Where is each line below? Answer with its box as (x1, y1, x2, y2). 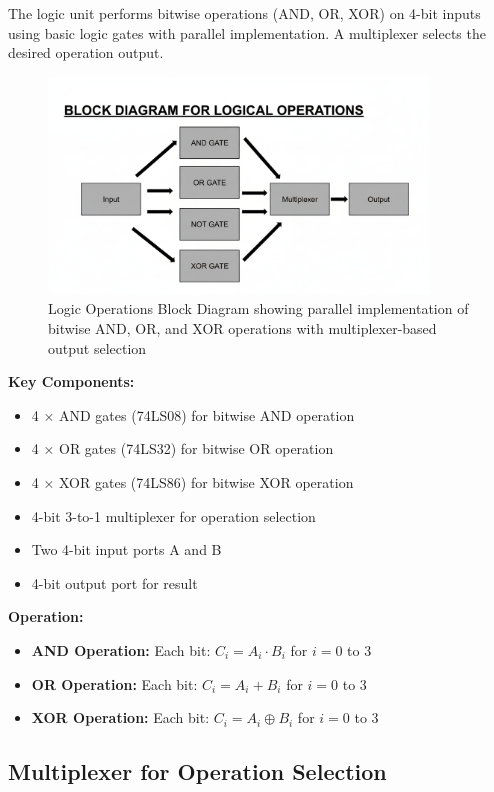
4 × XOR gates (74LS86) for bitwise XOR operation (31, 471, 354, 492)
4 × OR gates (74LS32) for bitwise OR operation (31, 438, 334, 459)
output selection (48, 337, 147, 358)
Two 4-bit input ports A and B (31, 539, 222, 560)
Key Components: (8, 371, 135, 392)
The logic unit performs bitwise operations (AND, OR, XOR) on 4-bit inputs (8, 3, 481, 23)
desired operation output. (8, 42, 164, 63)
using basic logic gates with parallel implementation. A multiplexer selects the (8, 22, 486, 43)
